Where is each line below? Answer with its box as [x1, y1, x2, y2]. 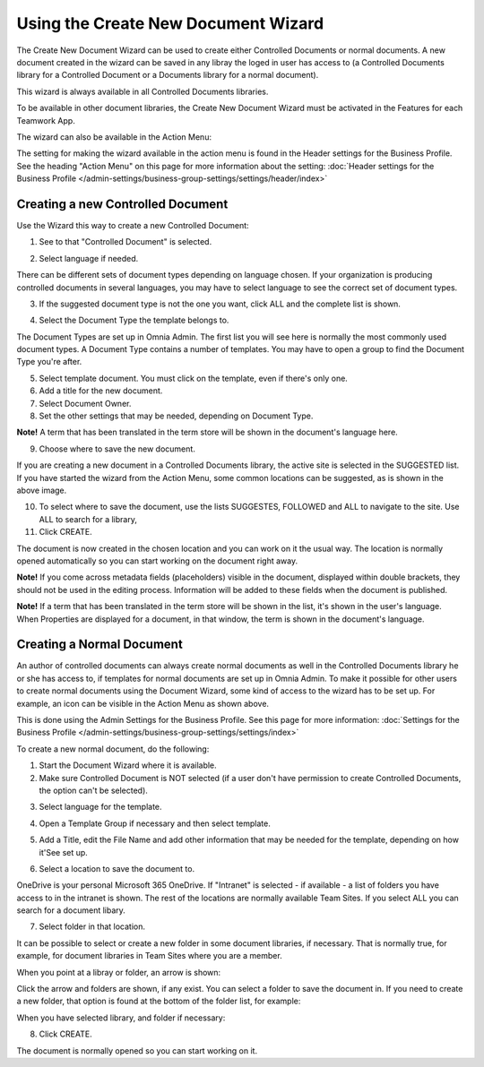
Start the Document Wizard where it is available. [39, 760, 217, 770]
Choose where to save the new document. [39, 443, 196, 454]
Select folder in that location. [39, 921, 145, 932]
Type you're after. [16, 357, 82, 367]
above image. [16, 485, 67, 495]
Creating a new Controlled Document [16, 196, 229, 211]
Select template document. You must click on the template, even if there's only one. [39, 373, 349, 383]
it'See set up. [39, 847, 89, 857]
